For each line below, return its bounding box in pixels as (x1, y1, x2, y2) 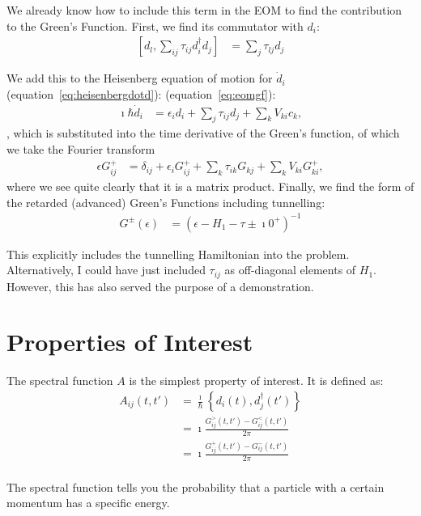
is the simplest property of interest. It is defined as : (129, 372, 384, 389)
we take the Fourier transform (6, 141, 155, 158)
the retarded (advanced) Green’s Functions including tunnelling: (6, 193, 325, 210)
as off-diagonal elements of (224, 261, 356, 278)
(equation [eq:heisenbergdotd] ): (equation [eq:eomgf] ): (6, 85, 276, 102)
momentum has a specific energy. (6, 494, 170, 511)
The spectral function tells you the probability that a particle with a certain (6, 478, 385, 495)
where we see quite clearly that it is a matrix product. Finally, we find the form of (6, 177, 415, 194)
